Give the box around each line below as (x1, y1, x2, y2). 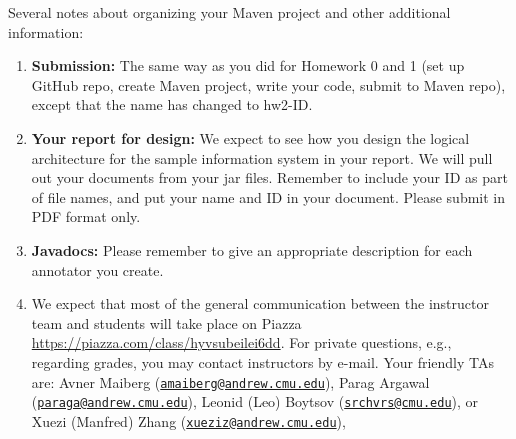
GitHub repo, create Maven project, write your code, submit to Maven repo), (31, 74, 506, 95)
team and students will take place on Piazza (31, 312, 302, 333)
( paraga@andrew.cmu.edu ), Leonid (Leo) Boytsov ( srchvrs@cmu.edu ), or (31, 391, 479, 412)
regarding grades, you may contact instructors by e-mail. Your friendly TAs (31, 351, 495, 372)
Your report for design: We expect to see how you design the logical (31, 127, 470, 148)
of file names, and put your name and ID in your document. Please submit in (31, 186, 506, 207)
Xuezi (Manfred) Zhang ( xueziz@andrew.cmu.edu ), (31, 410, 346, 431)
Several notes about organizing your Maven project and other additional (8, 2, 451, 22)
